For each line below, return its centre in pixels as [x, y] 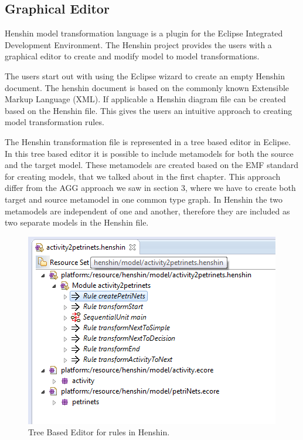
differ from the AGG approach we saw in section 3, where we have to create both [150, 188]
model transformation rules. [55, 122]
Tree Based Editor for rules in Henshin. [99, 432]
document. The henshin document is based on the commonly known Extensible [147, 87]
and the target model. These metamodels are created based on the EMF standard [151, 165]
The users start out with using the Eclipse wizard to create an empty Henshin [145, 75]
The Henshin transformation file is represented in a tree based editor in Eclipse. [148, 141]
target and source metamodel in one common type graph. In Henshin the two [144, 199]
